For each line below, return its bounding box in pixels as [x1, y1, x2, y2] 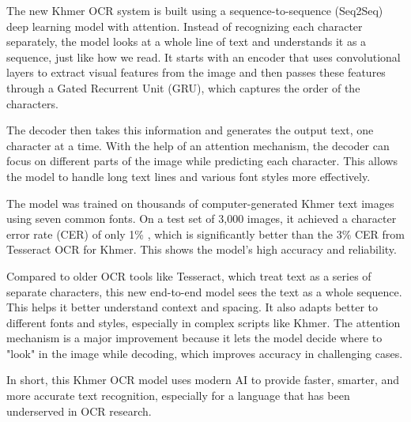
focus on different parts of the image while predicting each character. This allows [6, 153, 398, 169]
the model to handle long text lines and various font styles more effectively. [6, 168, 371, 184]
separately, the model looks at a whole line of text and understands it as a [6, 33, 367, 50]
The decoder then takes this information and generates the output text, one [6, 122, 374, 138]
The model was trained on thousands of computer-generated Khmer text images [6, 194, 394, 211]
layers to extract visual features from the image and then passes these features [6, 64, 386, 81]
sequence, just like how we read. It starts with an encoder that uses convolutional [6, 48, 401, 65]
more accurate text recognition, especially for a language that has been [6, 387, 350, 404]
